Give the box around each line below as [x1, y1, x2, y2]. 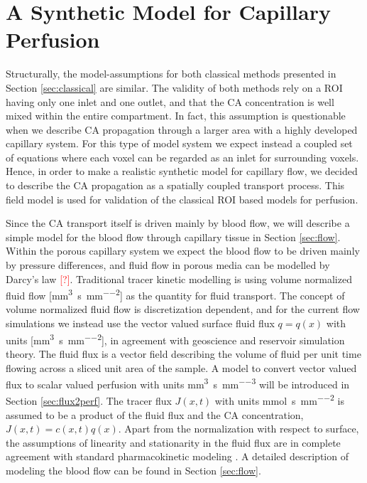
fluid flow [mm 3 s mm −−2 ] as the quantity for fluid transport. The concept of [6, 286, 345, 302]
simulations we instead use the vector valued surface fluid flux [6, 316, 275, 331]
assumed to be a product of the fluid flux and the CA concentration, [6, 407, 304, 422]
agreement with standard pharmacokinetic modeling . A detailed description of [6, 449, 349, 464]
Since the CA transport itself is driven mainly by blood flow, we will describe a [6, 216, 350, 230]
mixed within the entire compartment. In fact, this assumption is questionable [6, 108, 346, 123]
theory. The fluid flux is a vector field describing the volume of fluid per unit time [6, 346, 361, 361]
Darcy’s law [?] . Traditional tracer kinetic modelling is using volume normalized [6, 271, 352, 286]
